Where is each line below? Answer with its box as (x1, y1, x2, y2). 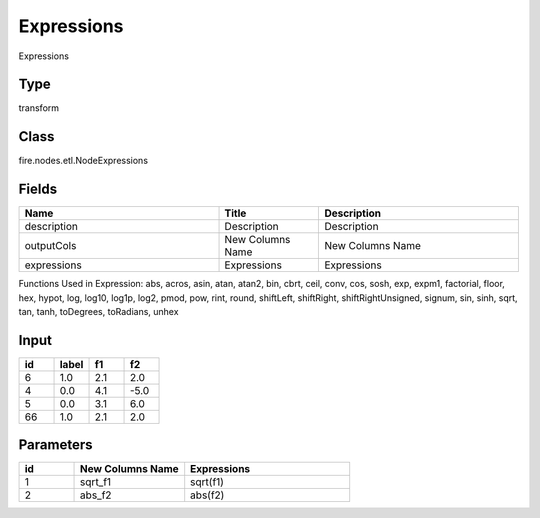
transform (18, 102, 60, 114)
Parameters (18, 436, 93, 454)
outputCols (24, 239, 77, 253)
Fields (18, 181, 58, 198)
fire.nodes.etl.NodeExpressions (18, 155, 149, 167)
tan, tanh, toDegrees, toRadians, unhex (18, 306, 179, 318)
